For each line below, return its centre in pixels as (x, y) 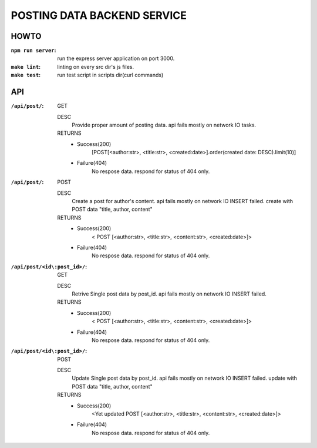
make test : (26, 75)
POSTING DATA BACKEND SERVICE (99, 15)
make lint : (26, 67)
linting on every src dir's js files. (96, 67)
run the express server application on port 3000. (116, 58)
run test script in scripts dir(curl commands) (110, 75)
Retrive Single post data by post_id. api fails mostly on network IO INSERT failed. (169, 294)
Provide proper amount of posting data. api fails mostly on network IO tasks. (164, 125)
